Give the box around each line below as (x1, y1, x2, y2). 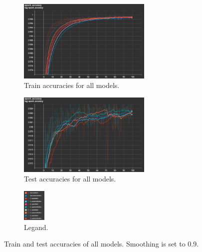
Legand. (24, 221, 48, 232)
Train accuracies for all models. (24, 80, 120, 90)
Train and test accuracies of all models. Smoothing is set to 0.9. (4, 238, 199, 249)
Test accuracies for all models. (24, 173, 116, 184)
